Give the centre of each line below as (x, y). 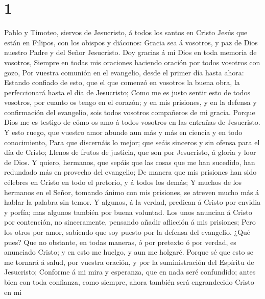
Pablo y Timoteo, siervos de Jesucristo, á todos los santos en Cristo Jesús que (126, 32)
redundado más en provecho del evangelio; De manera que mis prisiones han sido (130, 172)
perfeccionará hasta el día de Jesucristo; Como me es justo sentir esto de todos (127, 92)
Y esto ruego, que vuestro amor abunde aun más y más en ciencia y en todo (123, 132)
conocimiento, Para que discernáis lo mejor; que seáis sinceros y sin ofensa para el (132, 142)
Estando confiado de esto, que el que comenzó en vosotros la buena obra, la (122, 82)
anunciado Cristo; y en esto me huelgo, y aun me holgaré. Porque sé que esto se (129, 252)
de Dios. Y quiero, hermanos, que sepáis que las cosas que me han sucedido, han (130, 162)
